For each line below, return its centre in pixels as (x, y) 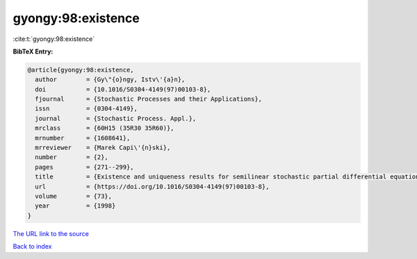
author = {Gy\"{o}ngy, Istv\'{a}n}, (110, 80)
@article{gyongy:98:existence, (81, 70)
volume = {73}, (74, 196)
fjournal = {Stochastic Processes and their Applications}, (149, 99)
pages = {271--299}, (85, 167)
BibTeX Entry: (33, 51)
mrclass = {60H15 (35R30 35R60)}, (105, 128)
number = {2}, (72, 157)
